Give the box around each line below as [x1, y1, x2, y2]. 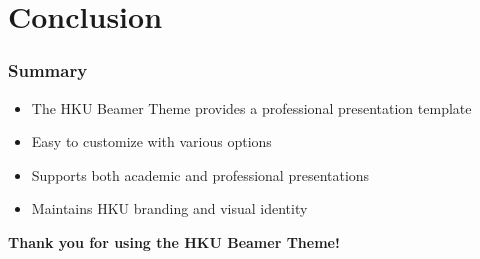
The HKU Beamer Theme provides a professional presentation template [31, 97, 472, 118]
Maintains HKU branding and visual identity [31, 198, 308, 219]
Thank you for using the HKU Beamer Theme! [8, 231, 340, 252]
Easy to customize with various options [31, 131, 272, 152]
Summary [8, 58, 88, 83]
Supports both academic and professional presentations [31, 164, 370, 185]
